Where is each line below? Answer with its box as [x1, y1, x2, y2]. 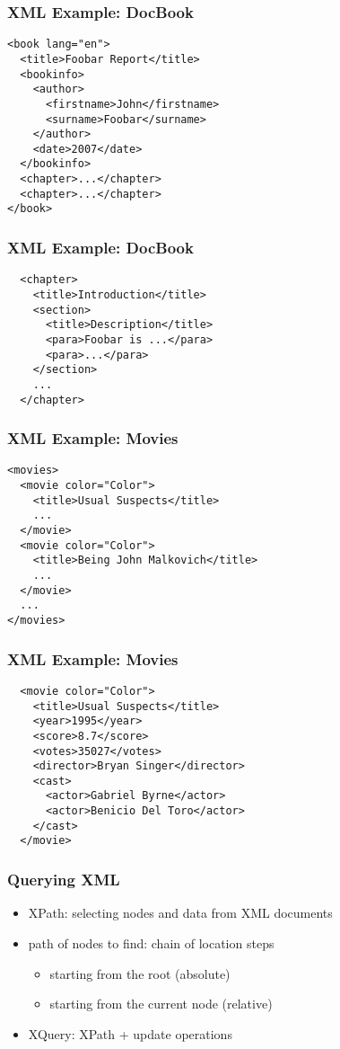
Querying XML [7, 868, 120, 891]
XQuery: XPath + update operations [28, 1024, 232, 1043]
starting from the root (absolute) [49, 964, 231, 982]
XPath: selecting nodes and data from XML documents [28, 903, 333, 922]
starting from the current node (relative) [49, 994, 273, 1013]
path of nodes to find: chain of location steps [28, 933, 275, 952]
